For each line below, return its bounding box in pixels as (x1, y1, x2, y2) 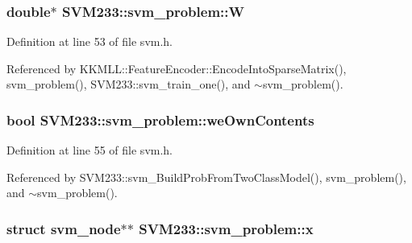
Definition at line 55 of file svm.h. (6, 142, 173, 159)
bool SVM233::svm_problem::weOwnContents (6, 109, 314, 130)
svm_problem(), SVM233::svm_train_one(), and (6, 76, 251, 93)
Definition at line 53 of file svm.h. (6, 33, 173, 50)
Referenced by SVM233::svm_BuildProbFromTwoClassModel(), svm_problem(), (6, 168, 406, 185)
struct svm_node (6, 218, 121, 238)
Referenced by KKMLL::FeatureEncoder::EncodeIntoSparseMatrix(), (6, 60, 347, 76)
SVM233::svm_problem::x (139, 218, 314, 238)
